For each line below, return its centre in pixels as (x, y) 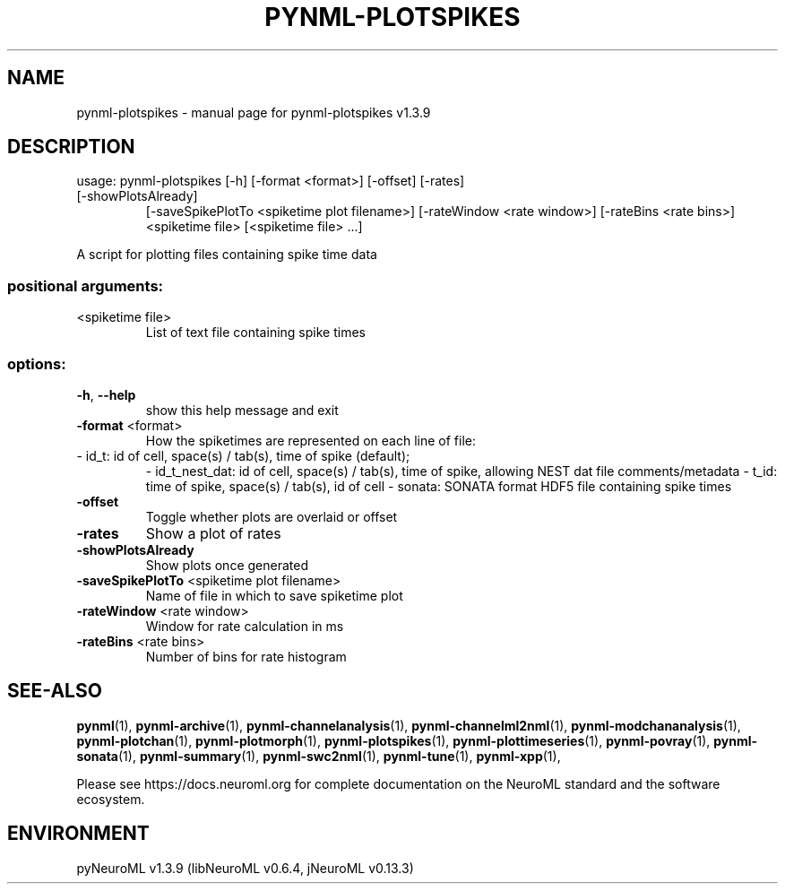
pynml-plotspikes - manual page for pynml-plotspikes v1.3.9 (254, 112)
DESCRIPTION (71, 147)
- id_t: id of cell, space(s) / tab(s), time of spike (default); (243, 455)
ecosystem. (111, 799)
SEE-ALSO (55, 691)
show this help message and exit (242, 410)
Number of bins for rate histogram (246, 656)
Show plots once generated (227, 565)
